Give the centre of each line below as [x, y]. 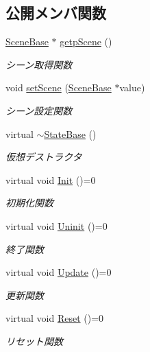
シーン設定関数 [39, 110]
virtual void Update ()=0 [59, 272]
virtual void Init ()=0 [51, 179]
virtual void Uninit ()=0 [57, 225]
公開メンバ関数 [56, 13]
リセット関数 [34, 341]
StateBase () [70, 133]
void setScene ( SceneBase [59, 87]
